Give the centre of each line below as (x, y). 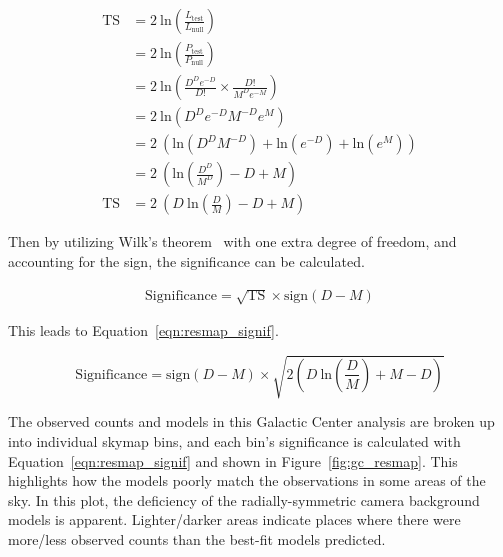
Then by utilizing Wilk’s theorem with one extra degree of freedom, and (232, 241)
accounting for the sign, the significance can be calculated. (186, 260)
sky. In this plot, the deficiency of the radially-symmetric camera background (244, 499)
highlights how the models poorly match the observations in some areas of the (247, 480)
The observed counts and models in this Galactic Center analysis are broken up (251, 421)
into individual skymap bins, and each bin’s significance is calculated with (234, 440)
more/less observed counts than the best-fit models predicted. (197, 538)
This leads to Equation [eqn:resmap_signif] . (143, 330)
